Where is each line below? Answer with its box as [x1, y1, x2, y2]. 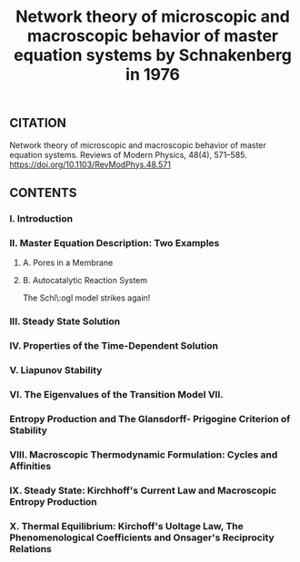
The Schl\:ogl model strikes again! [22, 292, 151, 303]
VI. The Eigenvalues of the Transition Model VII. [9, 388, 225, 400]
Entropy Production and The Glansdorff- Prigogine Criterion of [9, 412, 291, 425]
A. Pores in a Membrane [22, 257, 114, 269]
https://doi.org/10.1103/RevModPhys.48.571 [9, 159, 171, 170]
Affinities [9, 459, 52, 472]
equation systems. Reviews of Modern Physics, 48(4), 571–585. [9, 149, 247, 160]
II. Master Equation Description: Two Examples [9, 236, 220, 249]
